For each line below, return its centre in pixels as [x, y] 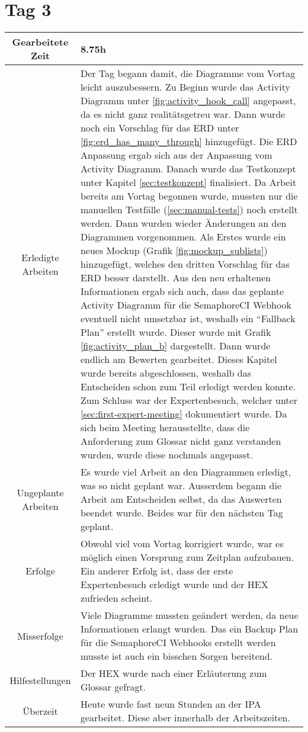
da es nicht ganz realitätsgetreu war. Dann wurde [183, 114]
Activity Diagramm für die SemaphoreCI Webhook [186, 305]
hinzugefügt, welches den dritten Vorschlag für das [185, 264]
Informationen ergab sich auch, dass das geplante [182, 291]
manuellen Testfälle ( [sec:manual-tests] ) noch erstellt [189, 210]
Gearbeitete [40, 42]
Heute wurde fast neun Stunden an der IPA [171, 704]
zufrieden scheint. [116, 598]
